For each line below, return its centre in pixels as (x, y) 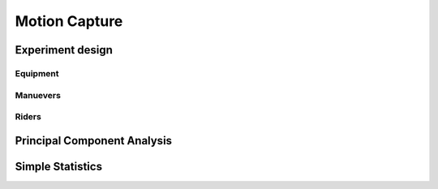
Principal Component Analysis (94, 141)
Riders (28, 117)
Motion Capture (69, 21)
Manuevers (38, 95)
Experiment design (64, 50)
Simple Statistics (59, 166)
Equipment (37, 73)
